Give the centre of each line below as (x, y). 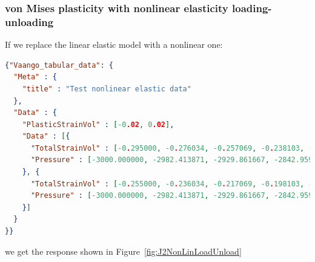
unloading (29, 21)
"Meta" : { (35, 77)
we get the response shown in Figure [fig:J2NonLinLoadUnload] (123, 251)
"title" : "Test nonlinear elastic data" (107, 89)
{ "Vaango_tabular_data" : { (59, 65)
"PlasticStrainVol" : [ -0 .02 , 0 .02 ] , (98, 124)
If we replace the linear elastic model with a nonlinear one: (114, 44)
